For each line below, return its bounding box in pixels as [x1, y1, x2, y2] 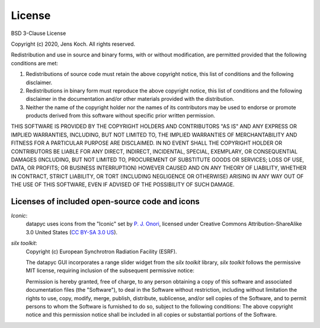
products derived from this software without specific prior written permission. [25, 112, 216, 119]
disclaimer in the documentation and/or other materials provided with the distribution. [25, 95, 235, 103]
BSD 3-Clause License [11, 30, 66, 37]
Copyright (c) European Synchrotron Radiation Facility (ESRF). [25, 248, 177, 255]
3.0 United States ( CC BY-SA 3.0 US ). [25, 228, 118, 235]
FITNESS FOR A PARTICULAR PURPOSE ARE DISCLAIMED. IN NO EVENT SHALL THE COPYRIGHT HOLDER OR [11, 139, 283, 147]
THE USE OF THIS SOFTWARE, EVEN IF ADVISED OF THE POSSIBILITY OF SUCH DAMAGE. [11, 181, 235, 188]
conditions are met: [11, 59, 59, 66]
